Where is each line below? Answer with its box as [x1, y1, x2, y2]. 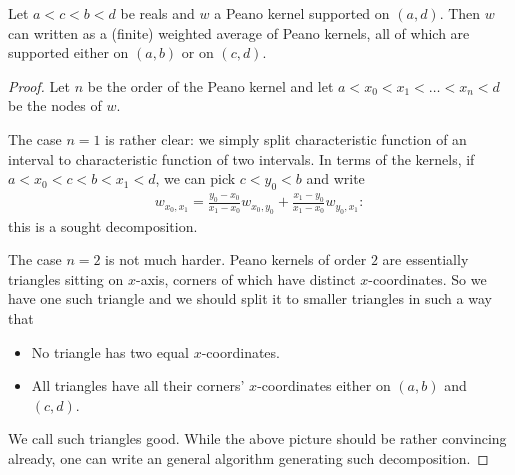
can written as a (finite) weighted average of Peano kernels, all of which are [8, 22, 470, 43]
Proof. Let [8, 75, 70, 96]
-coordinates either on [257, 375, 391, 396]
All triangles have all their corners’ [31, 375, 245, 396]
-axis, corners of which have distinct [136, 268, 356, 289]
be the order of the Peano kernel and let [87, 75, 334, 96]
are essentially [382, 249, 469, 270]
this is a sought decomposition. [8, 215, 198, 236]
